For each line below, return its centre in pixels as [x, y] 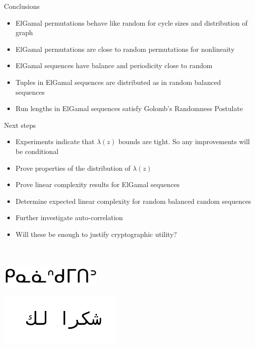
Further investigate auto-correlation [69, 217]
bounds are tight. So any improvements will [184, 141]
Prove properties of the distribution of [73, 168]
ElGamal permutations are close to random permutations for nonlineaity [125, 49]
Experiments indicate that [55, 141]
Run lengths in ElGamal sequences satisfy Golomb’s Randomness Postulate [129, 108]
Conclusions [22, 6]
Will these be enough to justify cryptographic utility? [96, 234]
